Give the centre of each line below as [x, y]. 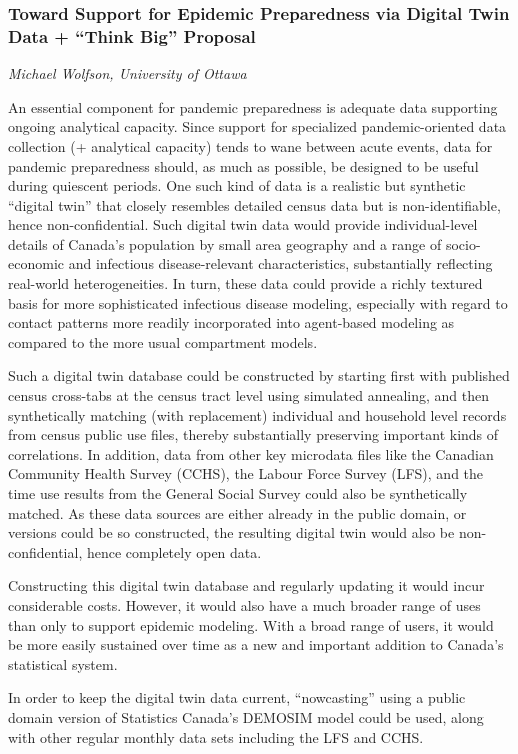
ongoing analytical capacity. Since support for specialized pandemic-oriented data [257, 126]
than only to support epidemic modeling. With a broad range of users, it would [251, 624]
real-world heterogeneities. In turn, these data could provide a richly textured [245, 283]
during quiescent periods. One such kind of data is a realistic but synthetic [237, 185]
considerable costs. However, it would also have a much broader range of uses [244, 604]
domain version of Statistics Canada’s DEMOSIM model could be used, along [246, 716]
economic [36, 263]
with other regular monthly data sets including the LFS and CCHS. [216, 736]
